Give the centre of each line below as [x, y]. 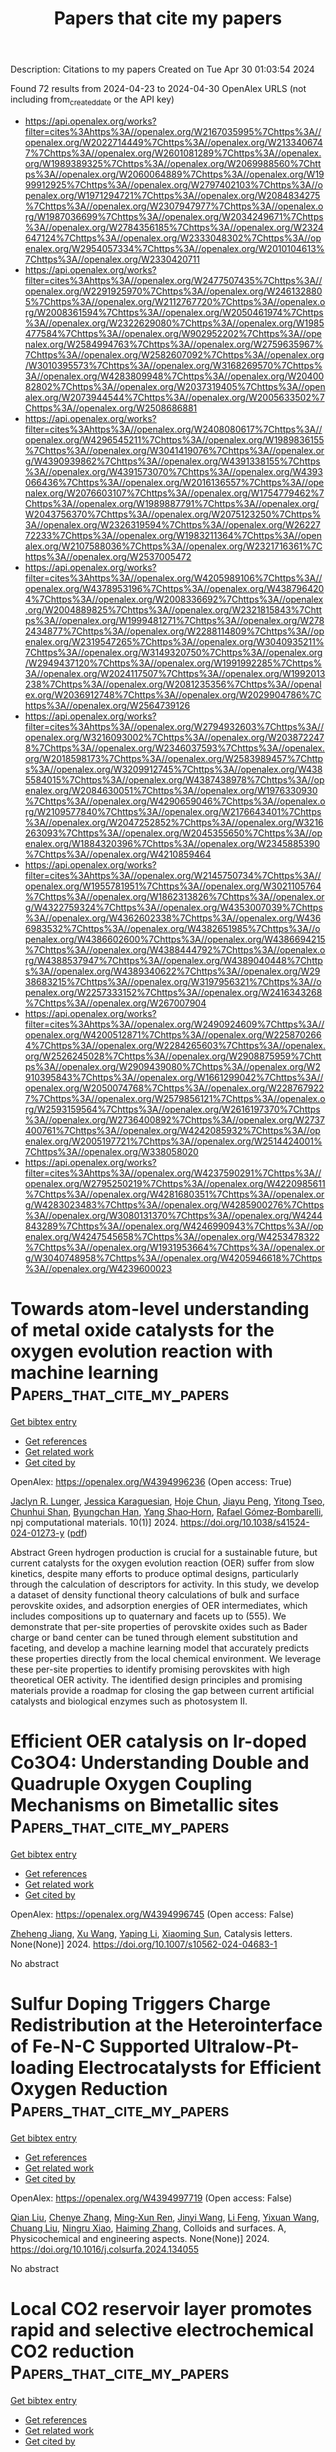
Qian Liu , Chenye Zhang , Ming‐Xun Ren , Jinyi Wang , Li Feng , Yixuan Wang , [165, 2217]
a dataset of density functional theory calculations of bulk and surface [155, 1594]
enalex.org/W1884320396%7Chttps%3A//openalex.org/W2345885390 [172, 843]
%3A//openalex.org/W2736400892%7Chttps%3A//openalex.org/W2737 [174, 1119]
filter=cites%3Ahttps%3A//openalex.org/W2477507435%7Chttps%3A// [173, 280]
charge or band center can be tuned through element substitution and [154, 1637]
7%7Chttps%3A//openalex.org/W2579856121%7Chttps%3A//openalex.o [175, 1098]
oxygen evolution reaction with [141, 1351]
